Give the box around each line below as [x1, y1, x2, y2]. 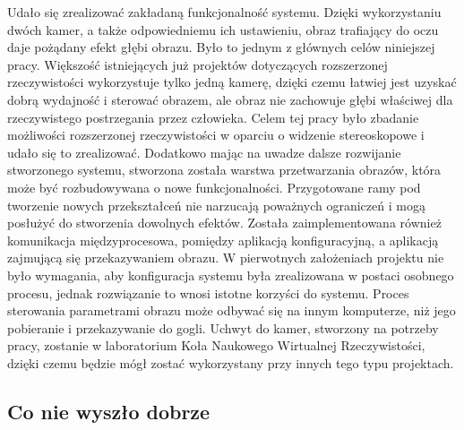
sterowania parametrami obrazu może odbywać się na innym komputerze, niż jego [7, 301, 456, 320]
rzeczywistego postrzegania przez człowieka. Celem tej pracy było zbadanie [7, 107, 419, 126]
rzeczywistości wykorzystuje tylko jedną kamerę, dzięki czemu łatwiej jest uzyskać [7, 73, 457, 91]
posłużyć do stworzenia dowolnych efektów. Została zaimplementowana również [7, 213, 442, 232]
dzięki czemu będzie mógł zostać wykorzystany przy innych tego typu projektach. [7, 353, 454, 372]
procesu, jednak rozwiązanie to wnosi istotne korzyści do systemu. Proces [7, 283, 409, 302]
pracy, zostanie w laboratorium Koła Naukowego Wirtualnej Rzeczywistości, [7, 336, 425, 355]
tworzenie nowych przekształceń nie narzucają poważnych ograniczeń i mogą [7, 195, 425, 214]
